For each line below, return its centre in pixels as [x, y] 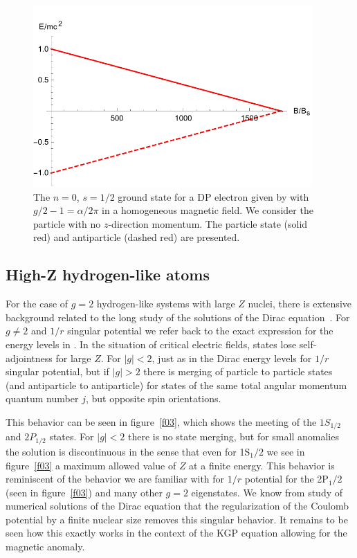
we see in [286, 451]
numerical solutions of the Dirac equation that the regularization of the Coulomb [177, 506]
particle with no [67, 223]
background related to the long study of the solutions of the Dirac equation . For [178, 317]
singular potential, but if [57, 371]
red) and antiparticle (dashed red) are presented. [137, 237]
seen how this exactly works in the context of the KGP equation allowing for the [176, 533]
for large [73, 358]
